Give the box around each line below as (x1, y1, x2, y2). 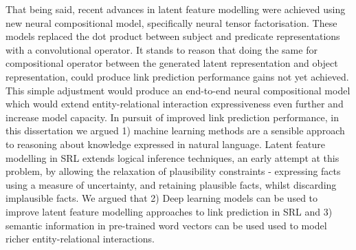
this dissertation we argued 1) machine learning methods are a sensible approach (5, 123, 345, 138)
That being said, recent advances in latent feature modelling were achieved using (5, 2, 346, 16)
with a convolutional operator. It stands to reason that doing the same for (5, 42, 318, 56)
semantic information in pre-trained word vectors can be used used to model (5, 218, 327, 232)
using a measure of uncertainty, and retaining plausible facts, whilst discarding (5, 177, 337, 191)
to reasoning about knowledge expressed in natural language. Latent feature (5, 136, 325, 151)
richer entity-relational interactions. (5, 231, 155, 246)
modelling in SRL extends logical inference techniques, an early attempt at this (5, 150, 340, 165)
